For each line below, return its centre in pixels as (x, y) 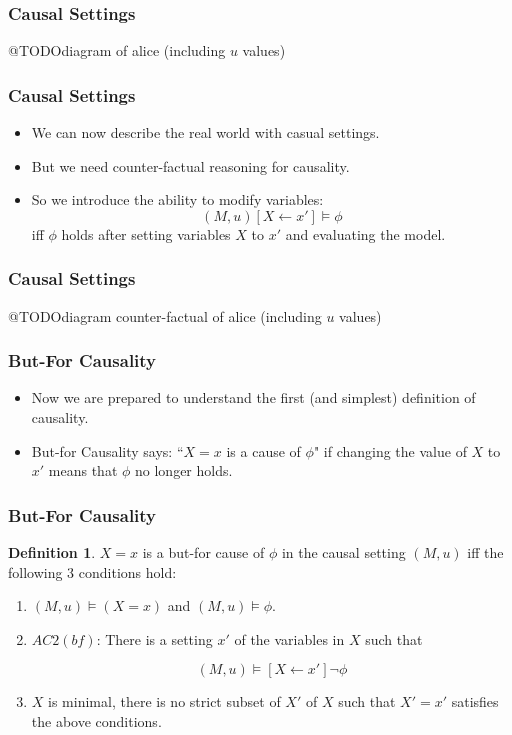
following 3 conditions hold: (92, 571)
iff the (485, 552)
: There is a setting (154, 638)
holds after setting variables (146, 233)
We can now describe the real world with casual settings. (205, 132)
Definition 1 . (52, 552)
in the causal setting (343, 552)
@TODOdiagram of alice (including (117, 50)
